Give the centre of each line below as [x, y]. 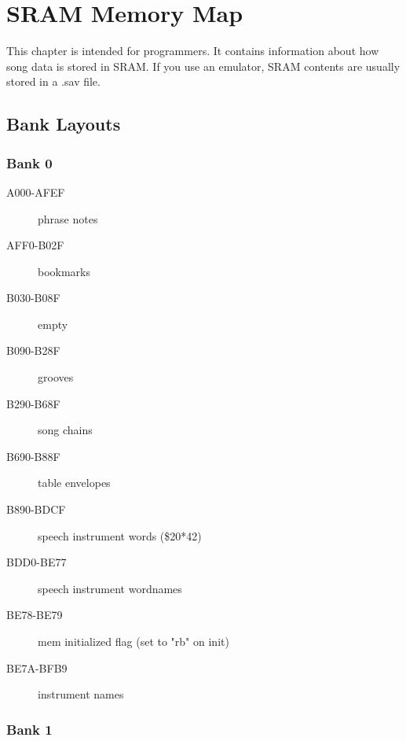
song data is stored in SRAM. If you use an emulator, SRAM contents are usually [203, 66]
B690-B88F [33, 456]
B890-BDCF [36, 509]
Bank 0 [29, 162]
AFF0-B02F [35, 245]
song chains [65, 430]
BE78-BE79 [35, 615]
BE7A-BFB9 [37, 667]
